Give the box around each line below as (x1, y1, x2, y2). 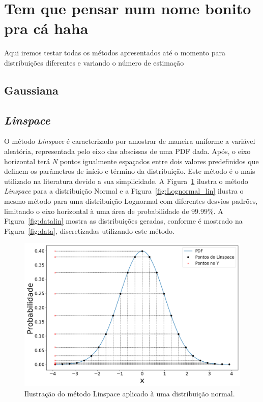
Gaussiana (4, 82, 59, 98)
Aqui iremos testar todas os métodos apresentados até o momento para (4, 47, 226, 58)
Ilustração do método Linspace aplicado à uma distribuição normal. (24, 388, 235, 398)
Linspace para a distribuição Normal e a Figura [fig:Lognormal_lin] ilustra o (4, 185, 244, 196)
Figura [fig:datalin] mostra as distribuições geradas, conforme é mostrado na (4, 215, 243, 226)
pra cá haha (4, 18, 89, 39)
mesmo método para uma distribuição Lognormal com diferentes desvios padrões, (4, 196, 258, 206)
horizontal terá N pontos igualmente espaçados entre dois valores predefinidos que (4, 156, 259, 166)
